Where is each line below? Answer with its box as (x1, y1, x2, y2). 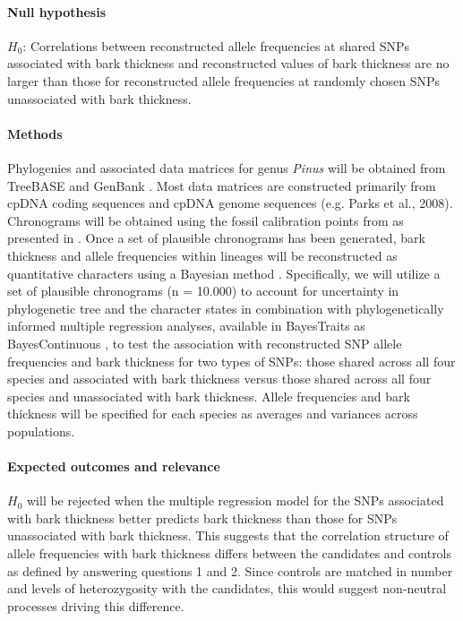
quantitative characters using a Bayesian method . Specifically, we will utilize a (7, 263, 441, 282)
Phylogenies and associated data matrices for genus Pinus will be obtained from (7, 158, 446, 177)
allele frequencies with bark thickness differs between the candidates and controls (7, 544, 452, 563)
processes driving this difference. (7, 596, 184, 615)
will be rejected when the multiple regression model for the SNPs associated (26, 491, 444, 510)
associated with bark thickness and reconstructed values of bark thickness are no (7, 54, 450, 73)
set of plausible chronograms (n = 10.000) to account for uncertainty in (7, 281, 399, 300)
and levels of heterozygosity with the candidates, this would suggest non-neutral (7, 579, 447, 598)
